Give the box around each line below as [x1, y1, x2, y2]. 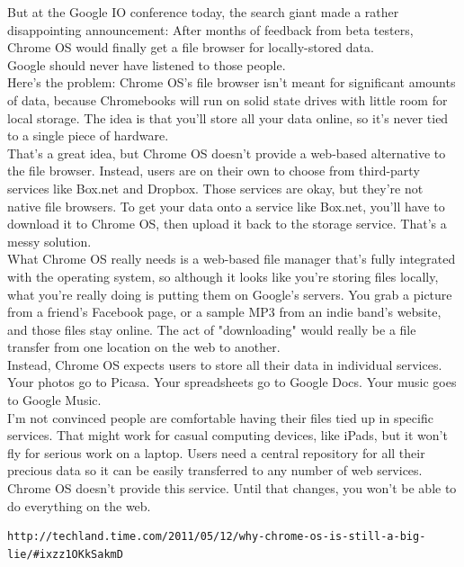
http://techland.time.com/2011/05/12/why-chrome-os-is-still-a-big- [7, 530, 426, 544]
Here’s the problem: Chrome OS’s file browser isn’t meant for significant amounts [7, 73, 456, 92]
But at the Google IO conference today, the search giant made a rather [7, 3, 399, 21]
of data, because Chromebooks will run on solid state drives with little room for [7, 90, 448, 109]
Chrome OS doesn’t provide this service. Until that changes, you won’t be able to [7, 479, 457, 498]
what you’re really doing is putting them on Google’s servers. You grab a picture [7, 284, 452, 303]
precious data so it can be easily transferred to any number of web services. [7, 461, 423, 480]
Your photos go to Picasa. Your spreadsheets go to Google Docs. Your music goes [7, 373, 457, 391]
